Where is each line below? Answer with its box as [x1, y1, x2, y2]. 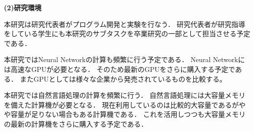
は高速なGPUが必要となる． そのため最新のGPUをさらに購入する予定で [4, 64, 235, 74]
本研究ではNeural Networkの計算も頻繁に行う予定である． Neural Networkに [4, 54, 245, 65]
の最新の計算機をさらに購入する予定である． [4, 118, 148, 129]
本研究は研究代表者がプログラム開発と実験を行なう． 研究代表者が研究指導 [4, 19, 246, 29]
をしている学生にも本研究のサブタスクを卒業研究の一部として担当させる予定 [4, 28, 251, 39]
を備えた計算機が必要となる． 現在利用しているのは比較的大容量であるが [4, 99, 239, 110]
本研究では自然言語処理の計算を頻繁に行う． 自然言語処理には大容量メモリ [4, 90, 246, 100]
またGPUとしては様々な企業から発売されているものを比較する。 [20, 73, 227, 84]
